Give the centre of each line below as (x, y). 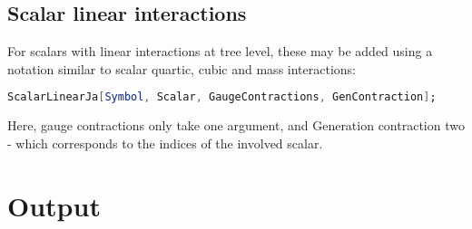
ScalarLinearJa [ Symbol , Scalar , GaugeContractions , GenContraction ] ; (222, 97)
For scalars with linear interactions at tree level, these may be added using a (220, 51)
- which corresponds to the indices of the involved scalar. (165, 143)
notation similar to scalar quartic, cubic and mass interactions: (182, 68)
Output (54, 205)
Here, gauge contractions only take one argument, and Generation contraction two (236, 125)
